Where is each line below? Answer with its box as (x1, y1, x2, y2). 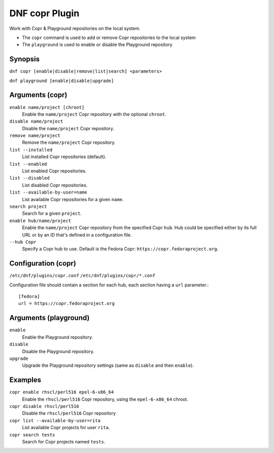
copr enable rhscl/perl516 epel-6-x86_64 (9, 389, 114, 395)
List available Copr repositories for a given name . (22, 196, 124, 202)
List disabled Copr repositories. (22, 182, 88, 188)
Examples (9, 375, 42, 385)
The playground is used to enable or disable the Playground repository (22, 42, 173, 48)
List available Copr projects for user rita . (22, 425, 110, 431)
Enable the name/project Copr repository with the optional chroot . (22, 111, 167, 117)
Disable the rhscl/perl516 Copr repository (22, 410, 116, 417)
